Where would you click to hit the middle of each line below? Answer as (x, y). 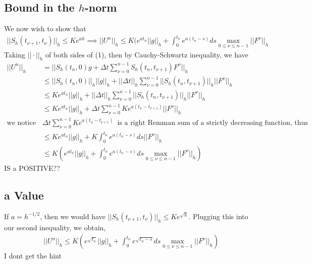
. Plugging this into (218, 216)
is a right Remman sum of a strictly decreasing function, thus (213, 123)
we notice (21, 123)
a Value (24, 195)
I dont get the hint (33, 256)
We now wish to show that (45, 28)
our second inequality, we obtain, (55, 227)
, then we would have (73, 216)
